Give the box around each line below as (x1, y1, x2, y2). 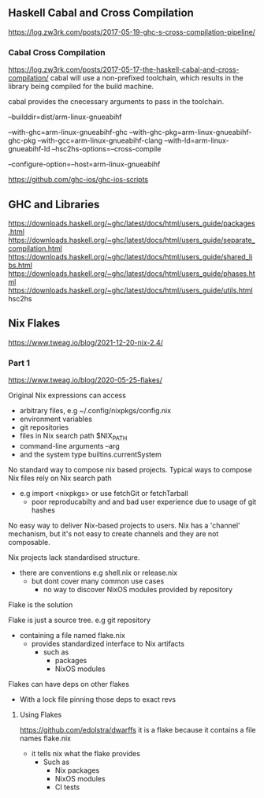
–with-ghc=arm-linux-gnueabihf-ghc (8, 128, 128, 137)
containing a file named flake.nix (19, 630, 126, 640)
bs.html (8, 260, 33, 270)
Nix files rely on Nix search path (8, 473, 112, 483)
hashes (31, 505, 55, 515)
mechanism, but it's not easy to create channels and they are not (8, 528, 219, 539)
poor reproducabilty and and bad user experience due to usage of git (31, 497, 257, 506)
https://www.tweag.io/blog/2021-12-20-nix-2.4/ (8, 337, 164, 347)
